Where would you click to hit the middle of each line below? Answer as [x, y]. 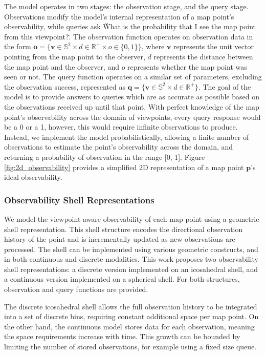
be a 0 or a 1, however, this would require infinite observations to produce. [121, 127]
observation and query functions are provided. [76, 289]
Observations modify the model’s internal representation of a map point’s [119, 16]
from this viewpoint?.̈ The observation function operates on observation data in [129, 36]
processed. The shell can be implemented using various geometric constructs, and [131, 249]
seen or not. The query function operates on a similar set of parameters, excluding [133, 77]
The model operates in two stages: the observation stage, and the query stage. [126, 6]
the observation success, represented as [65, 86]
